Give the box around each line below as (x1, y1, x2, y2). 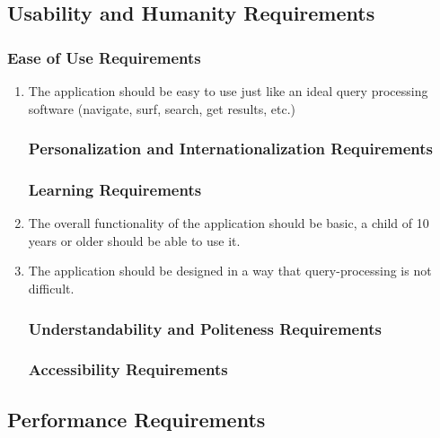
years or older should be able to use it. (28, 231, 241, 250)
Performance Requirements (7, 405, 266, 433)
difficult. (28, 279, 75, 298)
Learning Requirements (28, 178, 202, 200)
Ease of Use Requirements (7, 46, 201, 68)
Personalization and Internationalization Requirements (28, 137, 434, 160)
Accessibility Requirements (28, 358, 228, 381)
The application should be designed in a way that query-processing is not (28, 261, 432, 280)
